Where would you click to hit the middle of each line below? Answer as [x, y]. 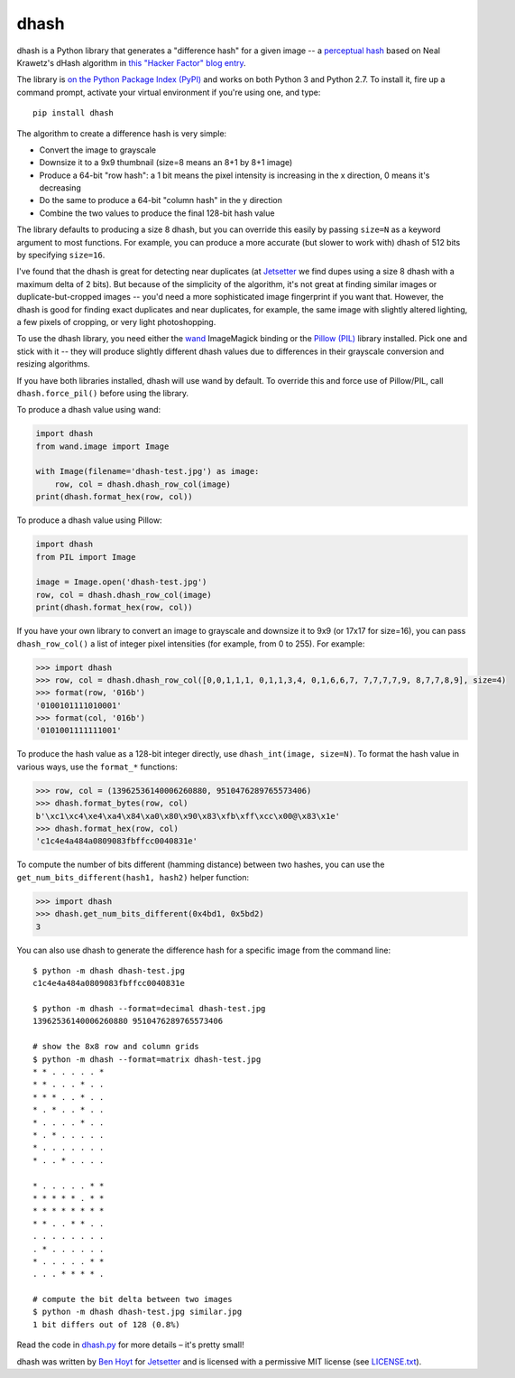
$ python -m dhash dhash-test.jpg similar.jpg [138, 1312]
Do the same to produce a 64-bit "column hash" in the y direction [161, 200]
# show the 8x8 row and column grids [116, 1047]
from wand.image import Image [102, 446]
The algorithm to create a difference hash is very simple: [122, 133]
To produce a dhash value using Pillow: [89, 520]
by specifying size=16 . [61, 255]
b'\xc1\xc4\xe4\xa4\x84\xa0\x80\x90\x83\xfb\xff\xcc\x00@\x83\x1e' [188, 816]
